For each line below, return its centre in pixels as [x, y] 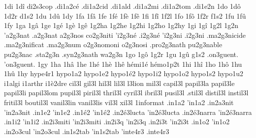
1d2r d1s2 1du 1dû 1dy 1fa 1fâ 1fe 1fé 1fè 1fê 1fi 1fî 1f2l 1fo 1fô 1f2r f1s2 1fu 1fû [125, 15]
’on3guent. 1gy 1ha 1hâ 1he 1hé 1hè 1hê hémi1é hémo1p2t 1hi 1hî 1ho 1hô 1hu [123, 64]
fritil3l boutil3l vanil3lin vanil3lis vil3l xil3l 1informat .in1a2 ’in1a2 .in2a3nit [119, 102]
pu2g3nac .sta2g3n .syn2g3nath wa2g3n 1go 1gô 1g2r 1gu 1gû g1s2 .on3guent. [121, 54]
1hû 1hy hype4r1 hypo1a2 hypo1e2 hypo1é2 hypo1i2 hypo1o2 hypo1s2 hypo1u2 [124, 73]
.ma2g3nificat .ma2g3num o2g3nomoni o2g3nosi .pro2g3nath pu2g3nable [113, 44]
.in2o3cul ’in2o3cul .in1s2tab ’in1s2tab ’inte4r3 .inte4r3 [87, 131]
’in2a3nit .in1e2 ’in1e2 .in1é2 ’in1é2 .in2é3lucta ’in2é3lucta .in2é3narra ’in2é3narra [128, 112]
